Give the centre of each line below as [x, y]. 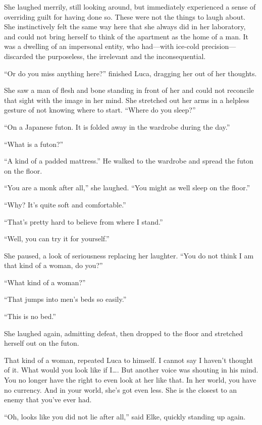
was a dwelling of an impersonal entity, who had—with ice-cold [102, 46]
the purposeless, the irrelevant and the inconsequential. [121, 56]
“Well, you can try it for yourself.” [57, 238]
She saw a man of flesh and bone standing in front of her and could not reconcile [129, 90]
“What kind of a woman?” [45, 282]
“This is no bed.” [30, 316]
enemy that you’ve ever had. [48, 400]
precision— [219, 46]
